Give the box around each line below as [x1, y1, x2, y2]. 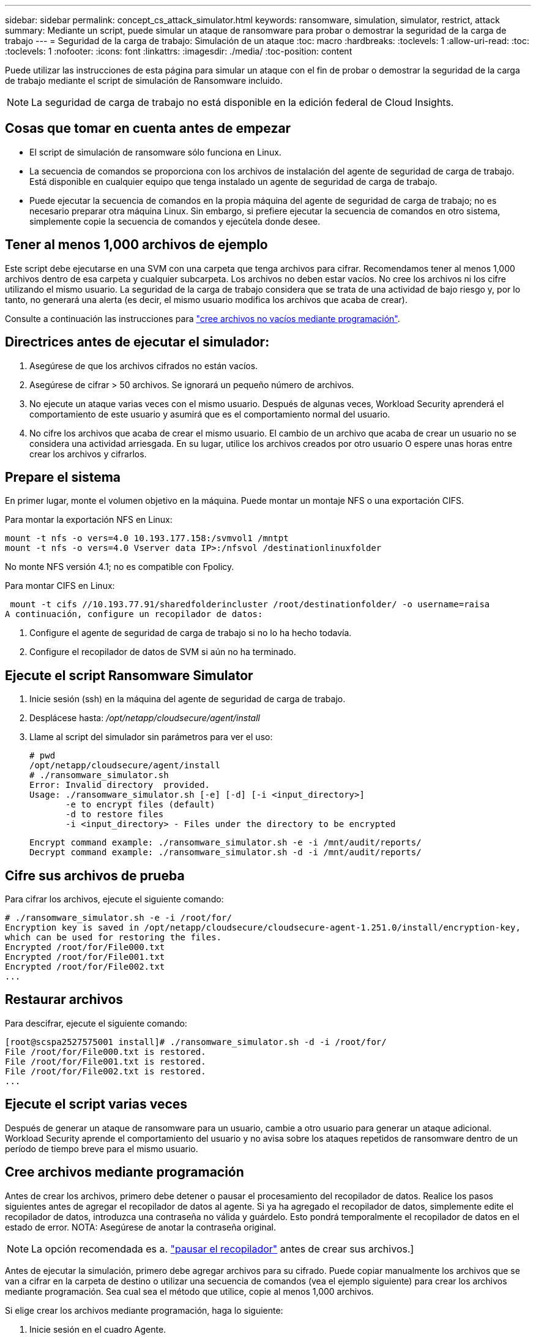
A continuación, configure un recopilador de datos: [5, 609, 263, 620]
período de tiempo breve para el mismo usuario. [5, 1143, 198, 1154]
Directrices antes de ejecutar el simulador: [5, 334, 270, 350]
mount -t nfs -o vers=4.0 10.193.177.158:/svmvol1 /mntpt [5, 533, 289, 544]
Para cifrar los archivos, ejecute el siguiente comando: [5, 894, 224, 905]
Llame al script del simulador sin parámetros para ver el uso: [29, 732, 273, 743]
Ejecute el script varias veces [5, 1096, 188, 1112]
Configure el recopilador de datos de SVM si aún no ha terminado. [29, 646, 296, 657]
